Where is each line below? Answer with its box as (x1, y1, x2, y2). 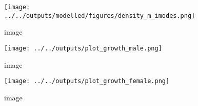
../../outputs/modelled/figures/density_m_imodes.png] (4, 12, 195, 19)
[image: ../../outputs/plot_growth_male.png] (4, 44, 162, 52)
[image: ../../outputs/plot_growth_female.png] (4, 77, 170, 85)
